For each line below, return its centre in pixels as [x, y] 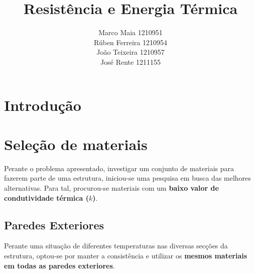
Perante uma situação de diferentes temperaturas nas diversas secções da [116, 246]
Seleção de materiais [76, 144]
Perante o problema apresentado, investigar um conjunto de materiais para [119, 168]
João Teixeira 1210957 [131, 52]
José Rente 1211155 [131, 61]
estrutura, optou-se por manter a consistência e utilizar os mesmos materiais [126, 255]
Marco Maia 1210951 [131, 32]
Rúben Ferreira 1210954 [131, 42]
